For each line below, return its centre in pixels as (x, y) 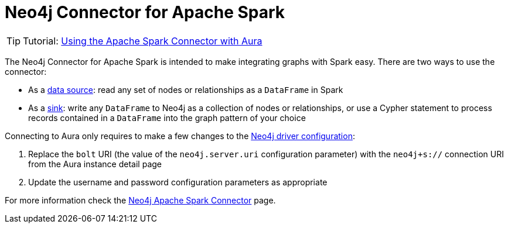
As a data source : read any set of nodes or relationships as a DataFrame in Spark (186, 89)
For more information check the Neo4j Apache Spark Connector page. (140, 200)
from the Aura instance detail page (95, 164)
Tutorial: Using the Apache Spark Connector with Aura (143, 41)
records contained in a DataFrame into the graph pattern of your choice (167, 118)
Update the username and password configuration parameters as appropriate (178, 182)
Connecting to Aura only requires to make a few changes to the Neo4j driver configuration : (180, 136)
